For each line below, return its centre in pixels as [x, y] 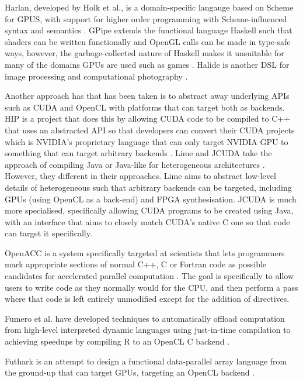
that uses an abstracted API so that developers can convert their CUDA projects [150, 130]
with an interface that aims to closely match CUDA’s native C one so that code [147, 221]
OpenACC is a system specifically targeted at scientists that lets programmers [145, 252]
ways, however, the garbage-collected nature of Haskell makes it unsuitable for [144, 53]
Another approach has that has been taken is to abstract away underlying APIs [147, 96]
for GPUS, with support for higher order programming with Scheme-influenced [146, 18]
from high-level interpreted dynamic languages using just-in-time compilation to [148, 330]
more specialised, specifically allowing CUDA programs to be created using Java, [149, 210]
